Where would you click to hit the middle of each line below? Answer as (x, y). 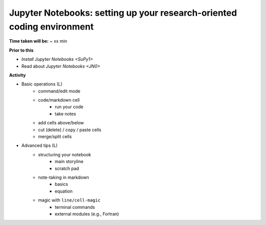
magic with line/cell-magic (69, 200)
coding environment (51, 27)
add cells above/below (61, 123)
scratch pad (67, 168)
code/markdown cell (59, 100)
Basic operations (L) (42, 84)
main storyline (69, 162)
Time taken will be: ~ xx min (38, 41)
